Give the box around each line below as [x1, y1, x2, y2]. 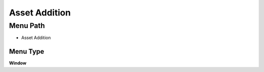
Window [9, 60, 27, 66]
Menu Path [9, 21, 45, 30]
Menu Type [9, 47, 44, 56]
